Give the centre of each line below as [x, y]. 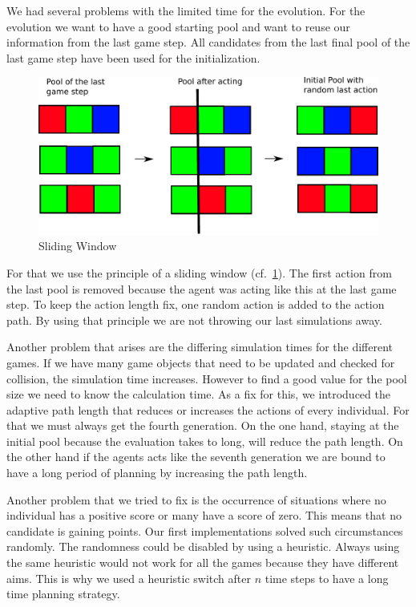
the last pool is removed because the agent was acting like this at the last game [202, 288]
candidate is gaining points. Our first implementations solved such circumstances [205, 530]
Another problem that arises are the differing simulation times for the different [200, 347]
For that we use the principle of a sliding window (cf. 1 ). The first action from [199, 272]
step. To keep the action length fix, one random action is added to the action [196, 304]
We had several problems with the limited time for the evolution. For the [186, 10]
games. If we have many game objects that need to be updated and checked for [201, 362]
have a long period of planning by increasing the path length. [157, 473]
